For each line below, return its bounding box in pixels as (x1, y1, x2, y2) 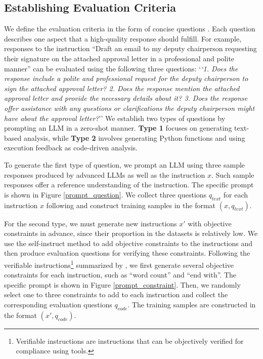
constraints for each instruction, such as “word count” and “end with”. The (4, 269, 237, 280)
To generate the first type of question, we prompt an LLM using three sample (4, 159, 245, 170)
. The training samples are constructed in (127, 299, 256, 309)
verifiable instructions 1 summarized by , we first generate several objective (4, 258, 234, 270)
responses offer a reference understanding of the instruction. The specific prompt (4, 179, 254, 190)
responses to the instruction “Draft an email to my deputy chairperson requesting (4, 43, 257, 54)
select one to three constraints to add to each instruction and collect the (4, 289, 228, 300)
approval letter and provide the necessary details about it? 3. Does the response (4, 93, 248, 103)
